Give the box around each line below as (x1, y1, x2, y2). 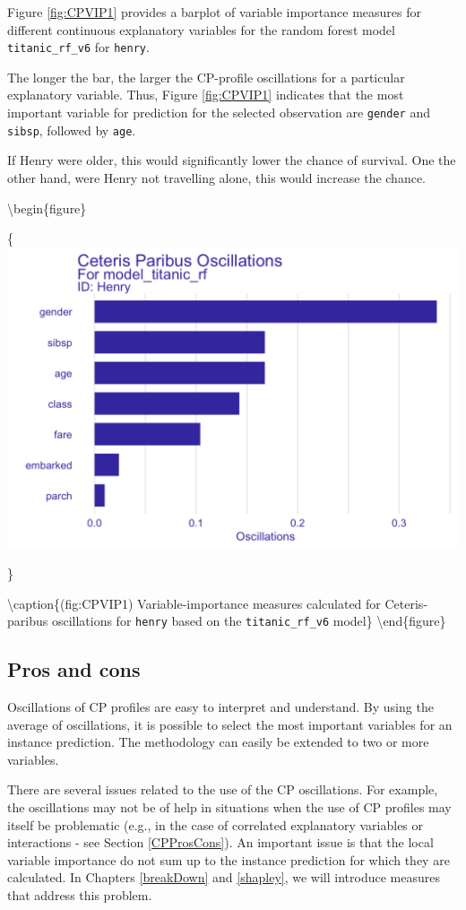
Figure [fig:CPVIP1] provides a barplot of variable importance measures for (7, 3, 421, 21)
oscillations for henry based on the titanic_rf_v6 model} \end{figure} (51, 611, 446, 630)
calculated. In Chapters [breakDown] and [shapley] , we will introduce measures (7, 868, 440, 887)
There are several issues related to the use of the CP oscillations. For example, (7, 780, 438, 799)
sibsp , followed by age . (7, 120, 136, 139)
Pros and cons (7, 655, 141, 683)
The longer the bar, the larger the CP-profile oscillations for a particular (7, 67, 405, 86)
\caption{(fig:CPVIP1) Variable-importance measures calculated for (7, 594, 381, 612)
